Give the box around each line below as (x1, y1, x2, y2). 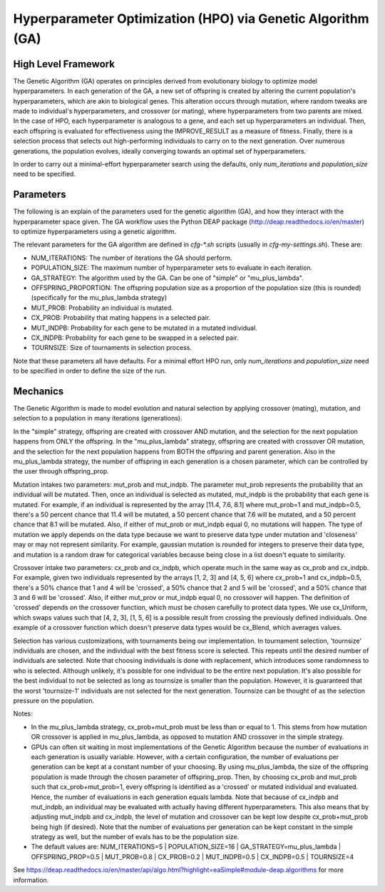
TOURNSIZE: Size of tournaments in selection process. (31, 344, 192, 352)
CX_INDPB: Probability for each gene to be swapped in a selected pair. (31, 333, 239, 342)
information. (13, 876, 49, 884)
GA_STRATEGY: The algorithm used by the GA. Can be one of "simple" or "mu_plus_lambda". (31, 274, 304, 282)
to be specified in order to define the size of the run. (13, 366, 167, 375)
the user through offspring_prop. (13, 467, 110, 476)
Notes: (13, 709, 33, 718)
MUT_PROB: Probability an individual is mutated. (31, 304, 174, 312)
